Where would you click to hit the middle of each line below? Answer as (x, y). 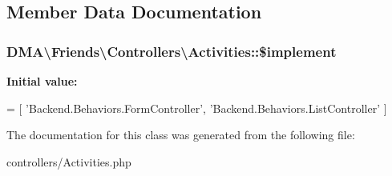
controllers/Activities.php (69, 161)
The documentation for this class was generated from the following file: (181, 135)
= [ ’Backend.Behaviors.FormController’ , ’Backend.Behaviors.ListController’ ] (197, 108)
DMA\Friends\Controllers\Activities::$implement (172, 51)
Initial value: (42, 81)
